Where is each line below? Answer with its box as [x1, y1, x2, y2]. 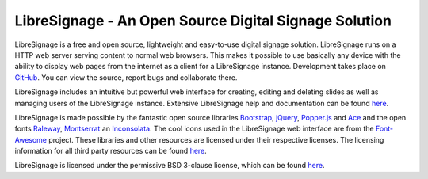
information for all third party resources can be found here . [14, 147, 208, 156]
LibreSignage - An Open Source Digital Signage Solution [14, 12, 392, 29]
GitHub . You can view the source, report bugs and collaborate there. [14, 72, 238, 82]
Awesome [14, 135, 48, 144]
